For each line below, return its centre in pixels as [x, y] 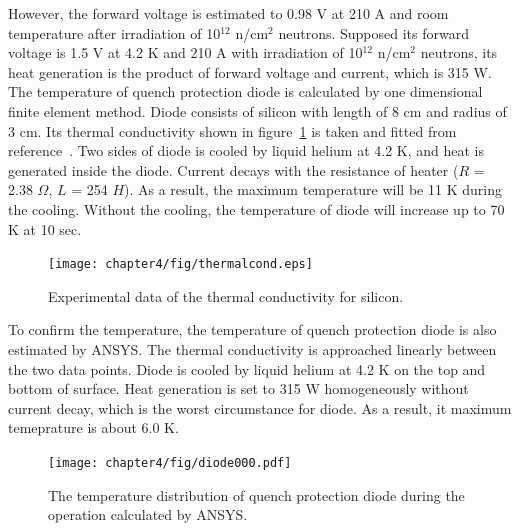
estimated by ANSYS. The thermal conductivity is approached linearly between [252, 348]
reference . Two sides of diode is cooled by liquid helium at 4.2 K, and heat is [246, 150]
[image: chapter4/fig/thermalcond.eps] [180, 264]
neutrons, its [459, 52]
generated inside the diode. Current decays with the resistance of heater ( [233, 169]
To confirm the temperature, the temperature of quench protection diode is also [252, 329]
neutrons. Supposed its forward [373, 32]
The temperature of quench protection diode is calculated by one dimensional [245, 91]
